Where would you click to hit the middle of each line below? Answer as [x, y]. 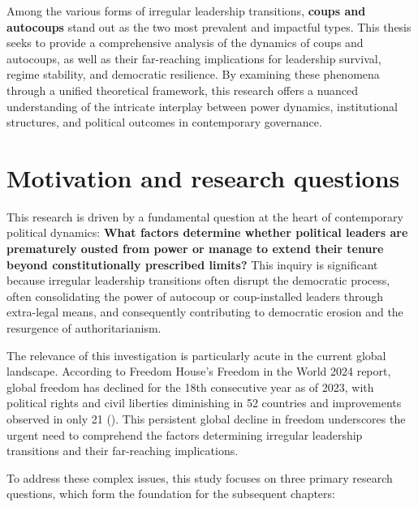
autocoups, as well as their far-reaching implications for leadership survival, [194, 58]
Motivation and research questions [203, 177]
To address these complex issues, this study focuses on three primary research [200, 477]
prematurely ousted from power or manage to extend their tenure [195, 249]
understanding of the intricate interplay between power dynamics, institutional [202, 106]
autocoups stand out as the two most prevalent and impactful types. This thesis [209, 26]
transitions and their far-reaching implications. [123, 451]
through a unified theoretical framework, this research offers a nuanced [182, 90]
